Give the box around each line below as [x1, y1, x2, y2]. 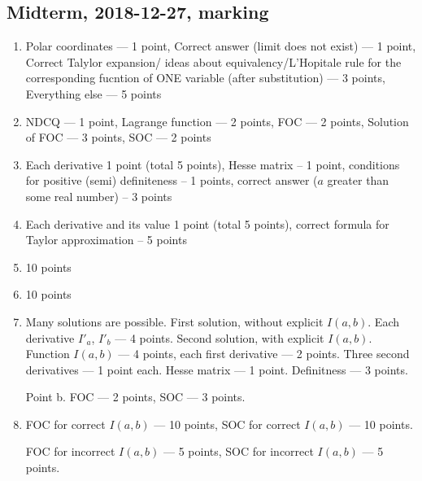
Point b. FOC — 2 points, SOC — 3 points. [25, 388, 246, 405]
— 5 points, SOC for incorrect [163, 443, 314, 460]
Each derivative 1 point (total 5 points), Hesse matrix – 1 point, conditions [25, 155, 400, 173]
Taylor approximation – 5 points [25, 231, 187, 248]
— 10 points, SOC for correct [154, 415, 301, 432]
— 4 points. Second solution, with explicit [115, 329, 324, 346]
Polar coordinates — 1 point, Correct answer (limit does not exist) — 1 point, [25, 37, 416, 55]
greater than [327, 172, 389, 189]
